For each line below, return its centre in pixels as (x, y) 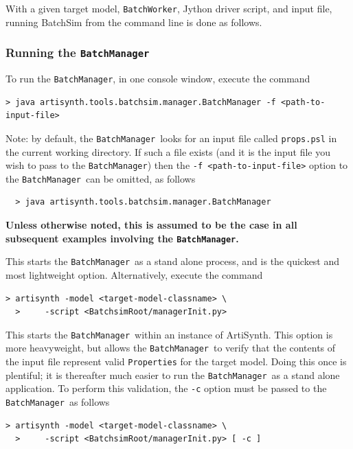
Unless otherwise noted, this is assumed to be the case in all (151, 225)
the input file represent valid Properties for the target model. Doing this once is (176, 361)
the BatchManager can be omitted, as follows (101, 178)
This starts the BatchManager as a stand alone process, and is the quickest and (173, 261)
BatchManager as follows (58, 402)
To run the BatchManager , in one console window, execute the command (158, 79)
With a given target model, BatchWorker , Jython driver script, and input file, (169, 8)
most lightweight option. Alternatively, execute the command (134, 274)
